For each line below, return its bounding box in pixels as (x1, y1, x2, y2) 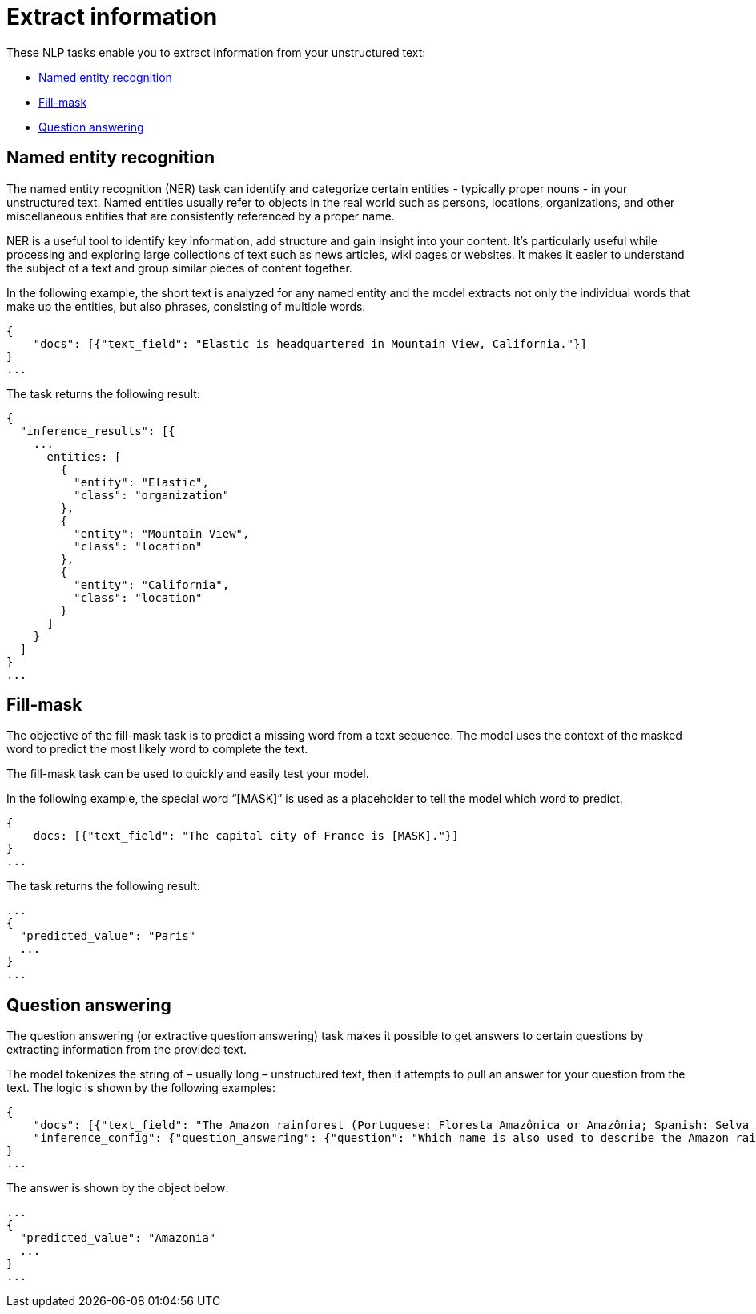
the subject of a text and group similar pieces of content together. (6, 260, 352, 275)
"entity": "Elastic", (74, 475, 209, 489)
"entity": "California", (74, 578, 230, 591)
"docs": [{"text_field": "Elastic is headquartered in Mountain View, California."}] (33, 337, 587, 350)
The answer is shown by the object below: (6, 1181, 229, 1195)
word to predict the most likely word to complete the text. (6, 742, 308, 756)
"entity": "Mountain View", (74, 526, 250, 540)
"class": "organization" (74, 488, 230, 502)
